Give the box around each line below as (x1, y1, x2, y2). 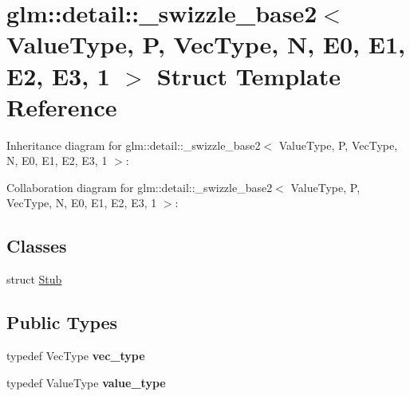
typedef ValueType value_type (6, 374, 166, 390)
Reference (6, 90, 117, 123)
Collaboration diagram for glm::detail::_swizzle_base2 (6, 178, 273, 195)
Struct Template (156, 59, 341, 92)
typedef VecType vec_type (6, 347, 145, 364)
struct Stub (6, 271, 62, 288)
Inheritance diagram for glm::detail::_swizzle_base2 (6, 136, 261, 153)
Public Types (6, 310, 118, 335)
